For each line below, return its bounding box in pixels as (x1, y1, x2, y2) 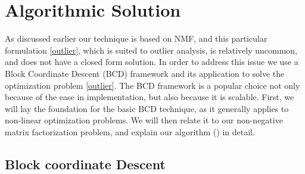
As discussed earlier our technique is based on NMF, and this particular (5, 32, 267, 45)
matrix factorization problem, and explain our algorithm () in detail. (5, 125, 255, 138)
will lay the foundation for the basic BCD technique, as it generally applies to (5, 102, 289, 114)
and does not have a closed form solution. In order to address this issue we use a (5, 55, 298, 68)
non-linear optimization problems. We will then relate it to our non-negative (5, 114, 283, 126)
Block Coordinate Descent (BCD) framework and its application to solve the (5, 67, 285, 79)
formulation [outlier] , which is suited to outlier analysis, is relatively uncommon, (5, 44, 297, 56)
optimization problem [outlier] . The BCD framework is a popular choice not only (5, 79, 300, 91)
